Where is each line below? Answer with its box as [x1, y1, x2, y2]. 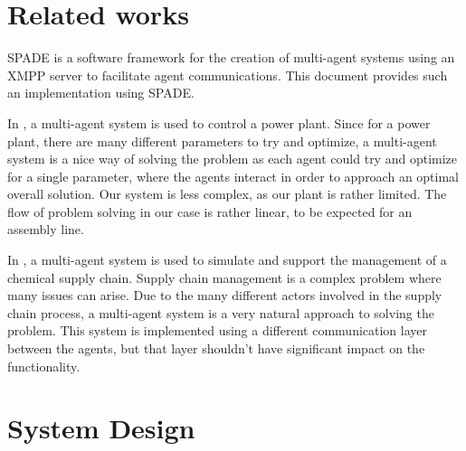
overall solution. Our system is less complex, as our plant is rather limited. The [7, 184, 447, 203]
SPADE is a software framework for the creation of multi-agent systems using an [7, 48, 455, 67]
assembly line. [7, 220, 84, 239]
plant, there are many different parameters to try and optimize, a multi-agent [7, 131, 437, 150]
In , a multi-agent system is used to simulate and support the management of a [7, 250, 447, 269]
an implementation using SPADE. [7, 83, 195, 102]
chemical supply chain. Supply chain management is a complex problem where [7, 268, 442, 287]
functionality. [7, 356, 81, 375]
